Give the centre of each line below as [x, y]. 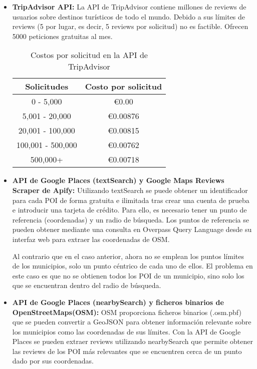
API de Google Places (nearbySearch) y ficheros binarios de [118, 302]
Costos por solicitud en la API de [89, 55]
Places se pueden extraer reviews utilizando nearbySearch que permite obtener [133, 341]
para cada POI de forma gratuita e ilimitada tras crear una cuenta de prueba [131, 200]
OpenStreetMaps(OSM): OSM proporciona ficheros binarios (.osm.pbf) [127, 312]
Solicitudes [47, 86]
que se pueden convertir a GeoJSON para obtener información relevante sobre [132, 322]
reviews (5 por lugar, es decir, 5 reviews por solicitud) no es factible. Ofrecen [130, 26]
